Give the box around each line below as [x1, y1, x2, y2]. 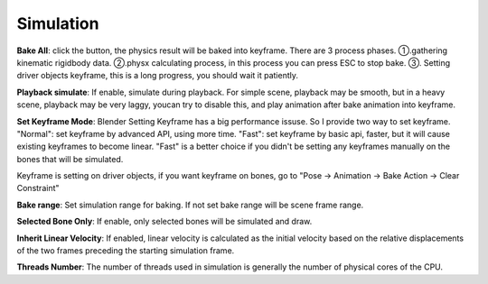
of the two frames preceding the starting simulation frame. [16, 245, 235, 256]
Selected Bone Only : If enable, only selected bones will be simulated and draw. [16, 216, 313, 227]
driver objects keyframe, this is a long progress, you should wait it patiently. [16, 70, 298, 81]
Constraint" [16, 183, 60, 194]
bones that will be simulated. [16, 153, 124, 164]
